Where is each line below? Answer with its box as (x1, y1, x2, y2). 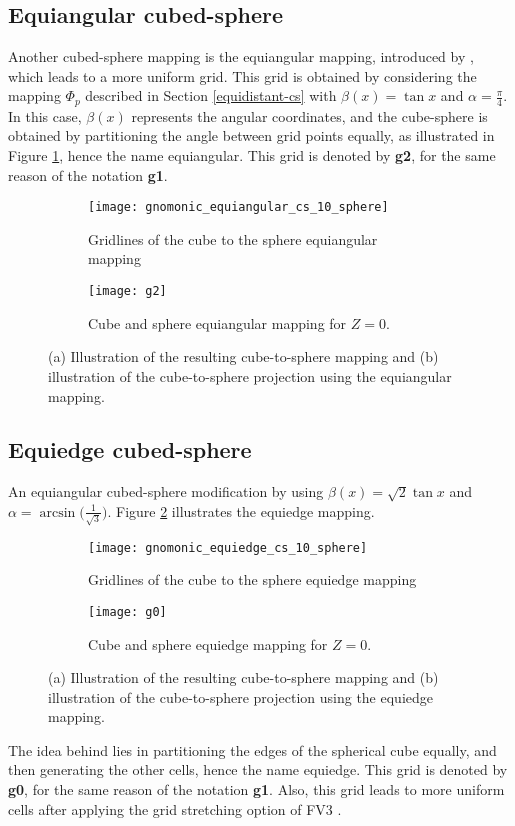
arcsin (39, 505, 76, 520)
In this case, (8, 105, 82, 126)
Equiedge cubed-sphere (8, 434, 252, 465)
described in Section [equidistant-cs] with (85, 85, 337, 106)
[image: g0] (88, 604, 167, 619)
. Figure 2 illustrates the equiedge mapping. (107, 500, 375, 521)
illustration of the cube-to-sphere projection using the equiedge (48, 686, 433, 707)
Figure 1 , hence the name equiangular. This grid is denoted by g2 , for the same (8, 145, 496, 166)
